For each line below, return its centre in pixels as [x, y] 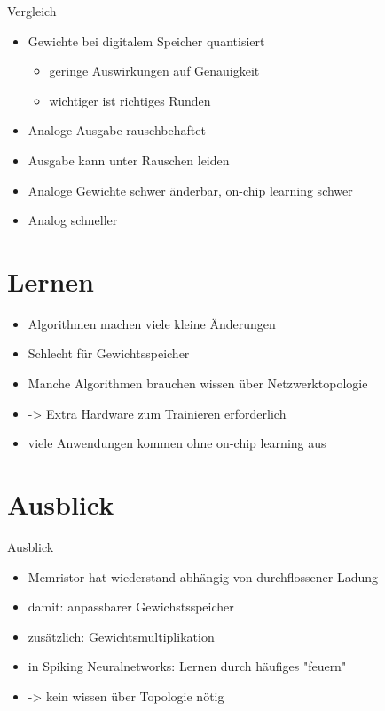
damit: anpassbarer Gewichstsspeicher [131, 607]
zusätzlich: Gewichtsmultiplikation [121, 636]
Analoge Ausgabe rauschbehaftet [117, 130]
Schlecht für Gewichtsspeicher [109, 353]
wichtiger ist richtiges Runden [130, 100]
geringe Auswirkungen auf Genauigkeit [154, 71]
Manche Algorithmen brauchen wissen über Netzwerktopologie [198, 383]
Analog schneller [73, 220]
